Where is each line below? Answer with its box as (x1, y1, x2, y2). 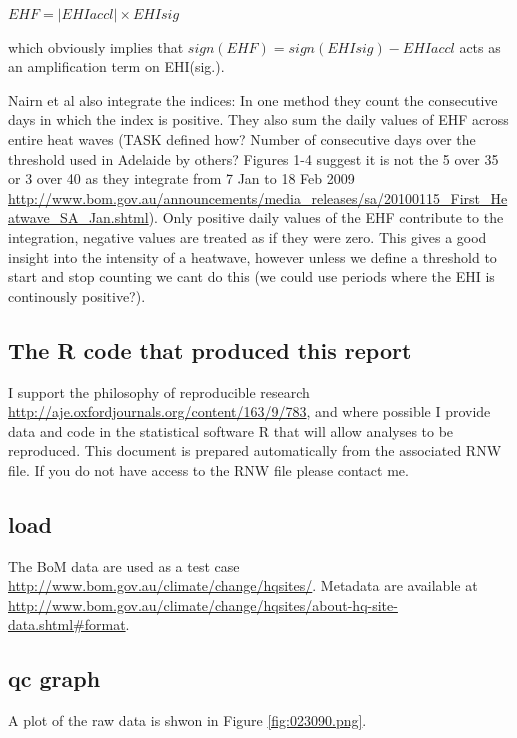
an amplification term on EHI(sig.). (8, 56, 225, 77)
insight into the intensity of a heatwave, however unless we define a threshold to (8, 246, 497, 267)
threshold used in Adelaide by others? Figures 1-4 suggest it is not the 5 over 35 (8, 148, 499, 169)
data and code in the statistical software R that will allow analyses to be (8, 420, 454, 441)
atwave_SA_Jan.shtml (8, 207, 149, 228)
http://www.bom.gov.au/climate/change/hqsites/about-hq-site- (8, 594, 398, 615)
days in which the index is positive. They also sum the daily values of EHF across (8, 109, 509, 130)
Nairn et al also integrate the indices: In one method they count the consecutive (8, 89, 498, 110)
